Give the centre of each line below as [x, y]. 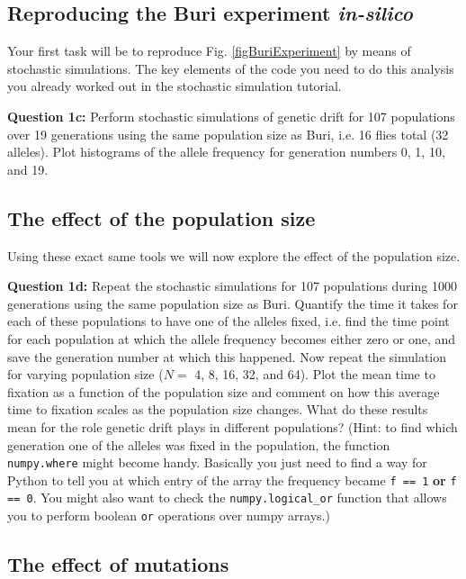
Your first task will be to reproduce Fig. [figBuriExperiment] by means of [209, 51]
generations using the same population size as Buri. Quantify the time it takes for [233, 303]
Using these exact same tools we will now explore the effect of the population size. [234, 255]
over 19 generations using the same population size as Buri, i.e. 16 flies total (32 [228, 134]
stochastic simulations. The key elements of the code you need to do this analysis [231, 68]
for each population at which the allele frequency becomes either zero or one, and [232, 338]
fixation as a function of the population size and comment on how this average [224, 391]
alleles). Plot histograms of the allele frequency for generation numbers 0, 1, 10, [226, 152]
